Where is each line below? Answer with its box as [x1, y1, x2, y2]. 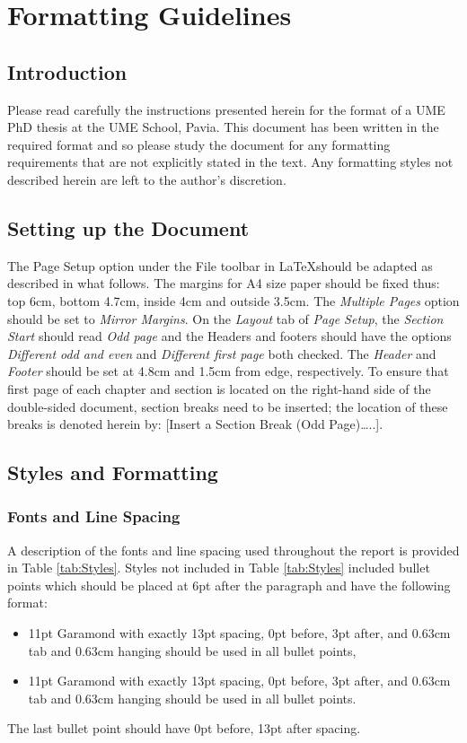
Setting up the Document [7, 214, 250, 241]
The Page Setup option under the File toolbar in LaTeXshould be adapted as [7, 256, 433, 275]
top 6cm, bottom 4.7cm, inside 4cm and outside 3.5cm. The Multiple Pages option [7, 291, 460, 310]
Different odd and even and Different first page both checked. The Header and [7, 344, 436, 363]
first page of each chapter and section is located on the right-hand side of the [7, 379, 431, 398]
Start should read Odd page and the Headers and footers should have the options [7, 327, 452, 345]
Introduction [7, 57, 128, 85]
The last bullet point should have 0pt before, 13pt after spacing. [7, 719, 361, 738]
